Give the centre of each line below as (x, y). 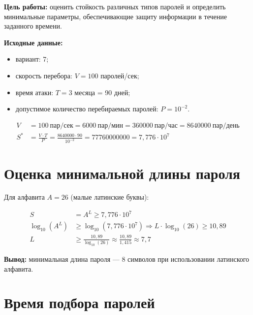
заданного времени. (33, 26)
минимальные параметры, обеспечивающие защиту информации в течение (115, 16)
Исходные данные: (33, 42)
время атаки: (34, 92)
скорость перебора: (44, 75)
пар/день (226, 125)
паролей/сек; (120, 75)
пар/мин (111, 125)
